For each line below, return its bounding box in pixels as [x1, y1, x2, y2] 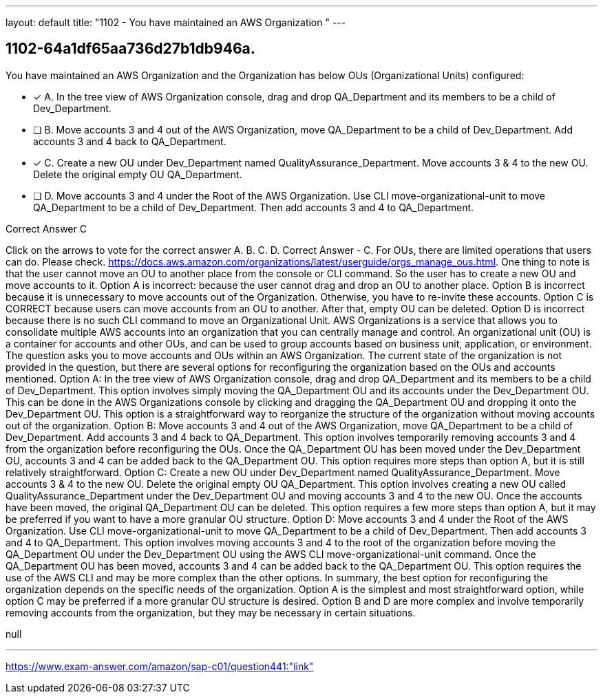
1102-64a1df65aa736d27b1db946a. [6, 40, 255, 58]
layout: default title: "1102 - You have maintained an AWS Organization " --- [6, 17, 346, 28]
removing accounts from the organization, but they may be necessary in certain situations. [6, 606, 416, 619]
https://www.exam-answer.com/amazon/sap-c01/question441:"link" [6, 660, 314, 672]
